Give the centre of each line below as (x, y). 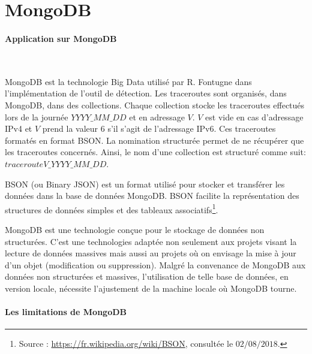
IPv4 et (19, 128)
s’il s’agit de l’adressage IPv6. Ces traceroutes (192, 128)
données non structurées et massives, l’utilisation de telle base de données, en (147, 276)
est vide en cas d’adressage (254, 117)
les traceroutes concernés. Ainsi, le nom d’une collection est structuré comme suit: (155, 152)
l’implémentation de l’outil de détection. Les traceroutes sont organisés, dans (146, 93)
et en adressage (157, 117)
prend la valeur (70, 128)
